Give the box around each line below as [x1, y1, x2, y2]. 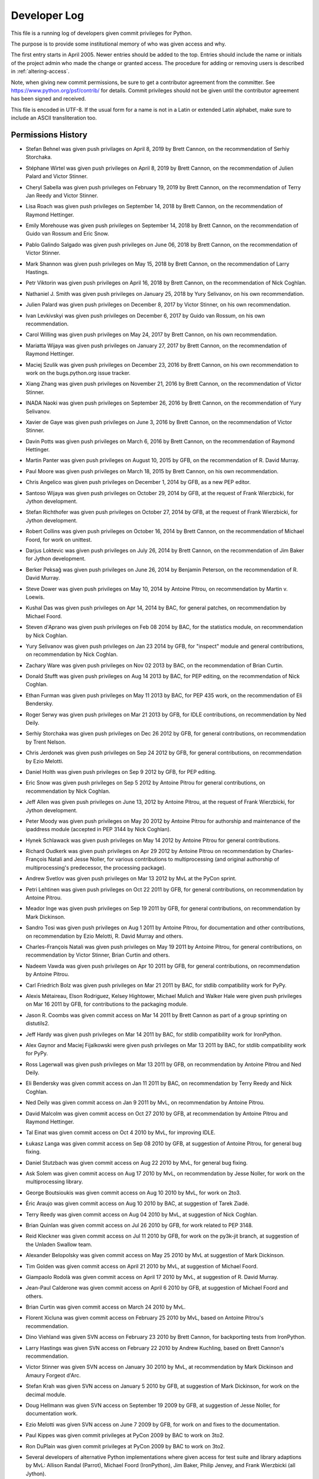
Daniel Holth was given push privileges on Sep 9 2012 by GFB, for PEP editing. [25, 768, 217, 775]
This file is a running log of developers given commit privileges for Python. [11, 30, 193, 37]
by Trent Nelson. [25, 738, 66, 745]
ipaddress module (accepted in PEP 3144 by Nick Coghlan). [25, 826, 171, 833]
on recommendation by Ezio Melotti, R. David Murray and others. [25, 932, 183, 939]
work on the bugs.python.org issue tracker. [25, 369, 131, 376]
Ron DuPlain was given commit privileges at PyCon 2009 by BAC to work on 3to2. [25, 1442, 225, 1449]
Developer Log [11, 9, 84, 22]
